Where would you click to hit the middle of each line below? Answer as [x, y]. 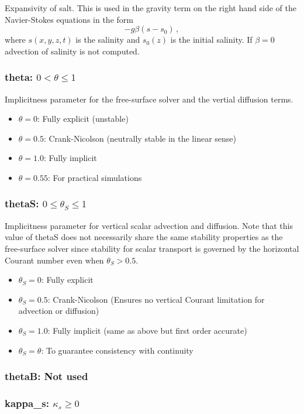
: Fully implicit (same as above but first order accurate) [147, 330]
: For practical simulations [95, 177]
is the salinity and [108, 40]
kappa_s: [27, 403]
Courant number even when [54, 260]
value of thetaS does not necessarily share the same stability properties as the [144, 237]
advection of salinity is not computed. [72, 51]
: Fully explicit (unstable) [83, 119]
